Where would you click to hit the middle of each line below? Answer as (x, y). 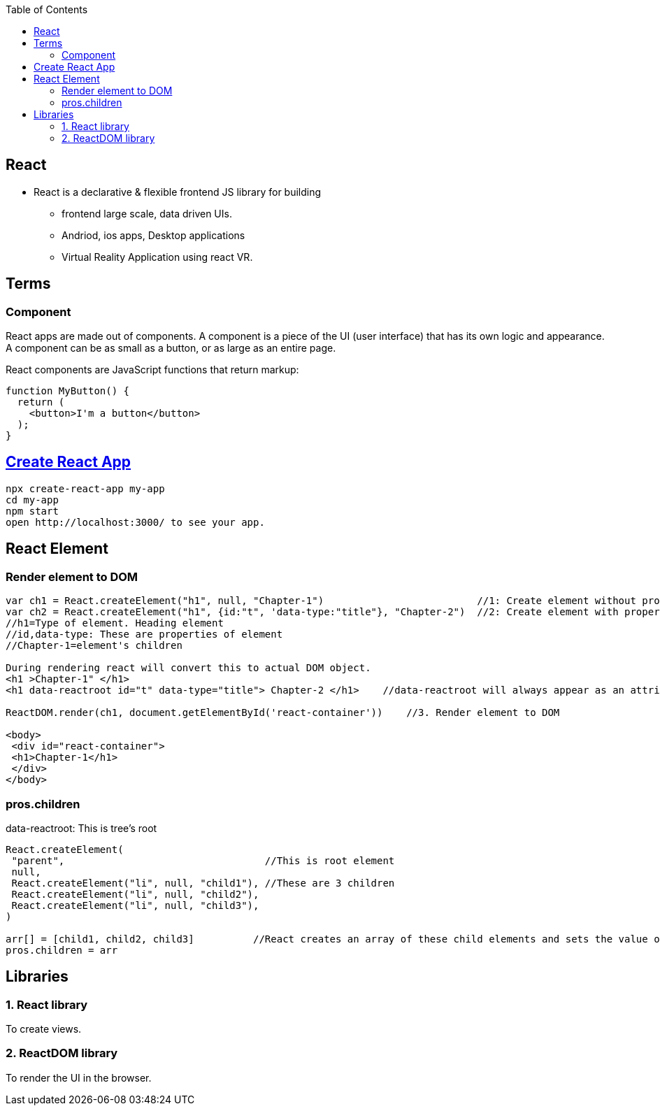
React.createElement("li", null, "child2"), (135, 894)
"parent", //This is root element (203, 860)
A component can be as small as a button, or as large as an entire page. (171, 348)
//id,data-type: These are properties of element (144, 635)
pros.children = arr (62, 950)
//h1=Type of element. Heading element (115, 623)
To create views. (44, 1029)
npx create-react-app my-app (85, 488)
